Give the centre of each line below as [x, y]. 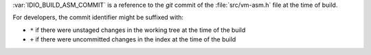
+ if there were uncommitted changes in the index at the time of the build [133, 39]
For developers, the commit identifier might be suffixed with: [98, 18]
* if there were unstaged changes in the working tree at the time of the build [138, 30]
